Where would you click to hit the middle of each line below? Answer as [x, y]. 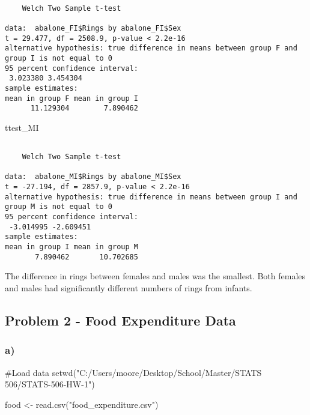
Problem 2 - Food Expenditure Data [120, 320]
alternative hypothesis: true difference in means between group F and [151, 48]
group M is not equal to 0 [59, 207]
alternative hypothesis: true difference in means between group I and [151, 197]
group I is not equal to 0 [59, 58]
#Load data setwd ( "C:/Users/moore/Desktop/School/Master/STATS [133, 372]
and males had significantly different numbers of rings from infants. [129, 287]
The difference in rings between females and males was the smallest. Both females [155, 276]
